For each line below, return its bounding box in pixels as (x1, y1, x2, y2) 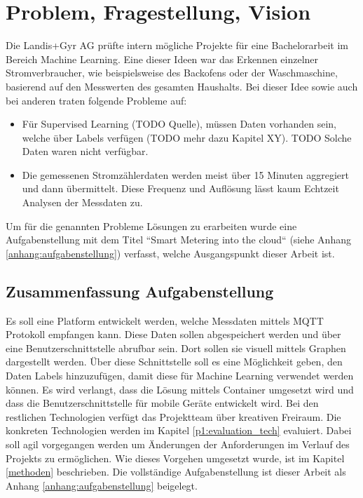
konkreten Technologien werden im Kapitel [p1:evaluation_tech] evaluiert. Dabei (6, 423, 352, 438)
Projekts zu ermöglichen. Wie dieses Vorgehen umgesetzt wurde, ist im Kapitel (6, 450, 345, 465)
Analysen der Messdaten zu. (22, 195, 143, 210)
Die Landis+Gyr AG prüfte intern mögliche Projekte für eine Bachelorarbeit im (6, 38, 349, 53)
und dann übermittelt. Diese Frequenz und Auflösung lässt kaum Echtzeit (22, 181, 339, 196)
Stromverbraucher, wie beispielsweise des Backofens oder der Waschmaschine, (6, 65, 338, 80)
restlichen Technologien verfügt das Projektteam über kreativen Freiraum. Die (6, 409, 341, 424)
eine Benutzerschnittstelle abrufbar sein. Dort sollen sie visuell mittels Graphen (6, 340, 346, 355)
